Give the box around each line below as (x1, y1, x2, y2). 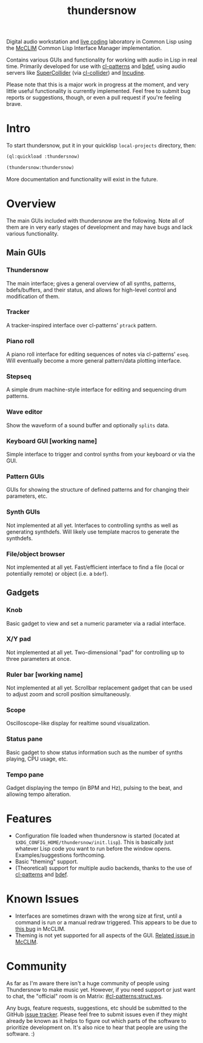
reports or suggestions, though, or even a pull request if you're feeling (6, 94, 182, 101)
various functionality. (6, 229, 59, 237)
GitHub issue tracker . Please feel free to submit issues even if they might (6, 1011, 188, 1018)
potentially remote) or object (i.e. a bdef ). (6, 570, 108, 577)
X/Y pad (6, 635, 32, 643)
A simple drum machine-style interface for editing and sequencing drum (6, 386, 187, 393)
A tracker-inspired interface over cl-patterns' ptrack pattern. (6, 321, 158, 329)
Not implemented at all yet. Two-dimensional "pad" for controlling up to (6, 649, 185, 656)
